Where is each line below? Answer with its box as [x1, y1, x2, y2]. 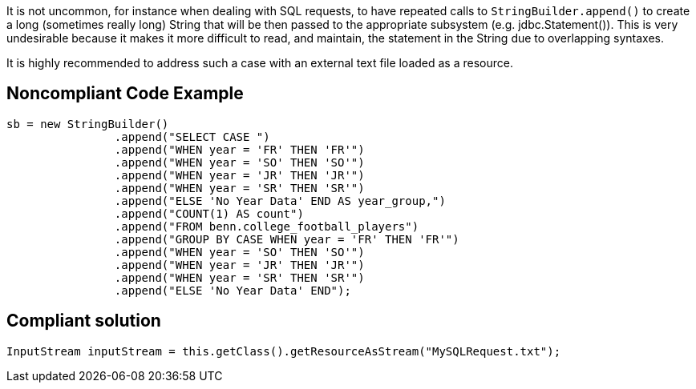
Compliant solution [6, 311, 161, 331]
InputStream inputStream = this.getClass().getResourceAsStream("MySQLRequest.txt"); [6, 344, 561, 358]
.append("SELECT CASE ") [114, 130, 270, 143]
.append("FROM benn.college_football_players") [114, 219, 419, 233]
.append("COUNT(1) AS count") [114, 207, 304, 220]
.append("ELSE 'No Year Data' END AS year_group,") [114, 194, 446, 207]
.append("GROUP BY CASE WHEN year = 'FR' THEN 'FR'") [114, 232, 459, 246]
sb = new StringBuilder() [6, 117, 169, 130]
